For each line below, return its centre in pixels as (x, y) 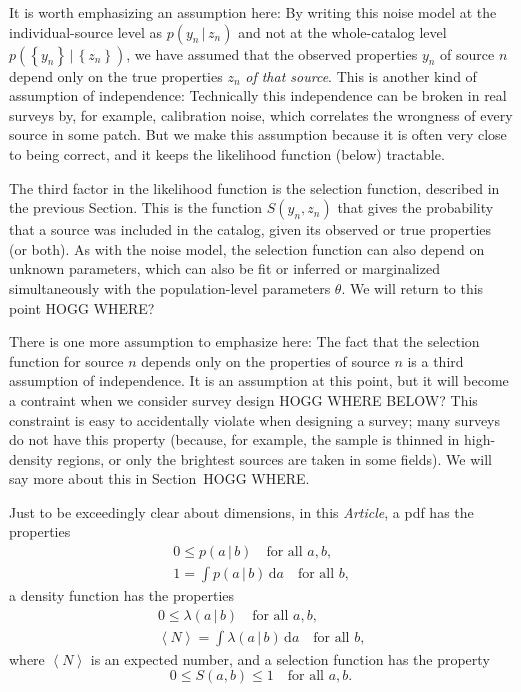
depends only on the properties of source (265, 360)
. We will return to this (412, 287)
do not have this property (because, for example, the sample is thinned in (234, 439)
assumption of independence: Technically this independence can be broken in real (258, 95)
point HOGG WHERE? (82, 307)
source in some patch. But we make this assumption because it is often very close (258, 134)
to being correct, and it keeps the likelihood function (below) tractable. (227, 153)
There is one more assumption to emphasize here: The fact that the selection (244, 341)
